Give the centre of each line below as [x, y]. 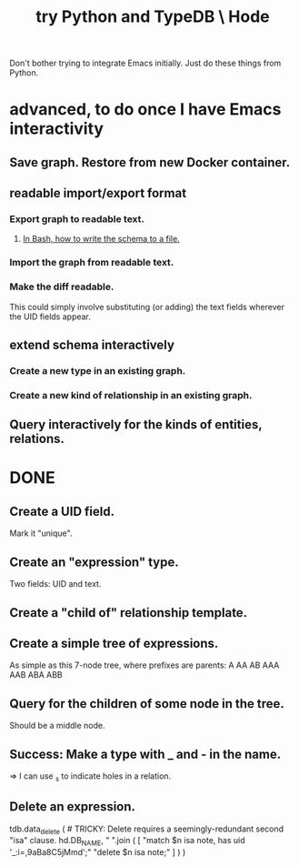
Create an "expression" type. [94, 562]
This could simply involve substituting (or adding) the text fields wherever [147, 307]
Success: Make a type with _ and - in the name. [145, 754]
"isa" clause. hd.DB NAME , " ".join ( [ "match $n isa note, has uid [127, 841]
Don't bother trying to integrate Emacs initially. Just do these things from [145, 63]
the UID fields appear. [50, 317]
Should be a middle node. [58, 726]
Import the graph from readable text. [92, 263]
